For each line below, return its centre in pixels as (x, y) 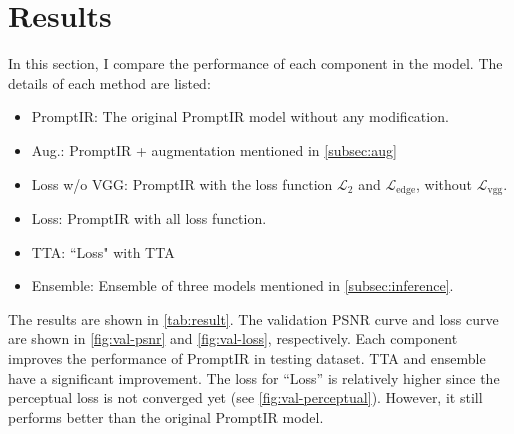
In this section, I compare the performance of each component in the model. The (255, 63)
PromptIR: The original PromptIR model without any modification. (240, 116)
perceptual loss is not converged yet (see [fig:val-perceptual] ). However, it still (245, 397)
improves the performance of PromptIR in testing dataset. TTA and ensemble (247, 357)
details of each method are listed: (109, 82)
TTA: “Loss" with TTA (103, 251)
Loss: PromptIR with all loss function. (149, 217)
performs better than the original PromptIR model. (166, 416)
